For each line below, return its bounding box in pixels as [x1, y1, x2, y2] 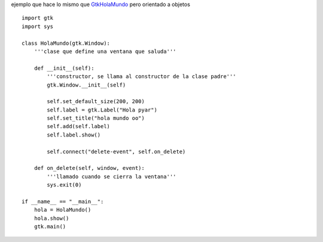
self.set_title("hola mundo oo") [47, 115, 145, 122]
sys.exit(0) [47, 182, 82, 188]
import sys [22, 23, 54, 30]
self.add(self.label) [47, 123, 111, 130]
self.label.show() [47, 131, 101, 138]
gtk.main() [33, 224, 66, 230]
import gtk [22, 15, 54, 21]
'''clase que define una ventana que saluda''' [33, 48, 176, 55]
